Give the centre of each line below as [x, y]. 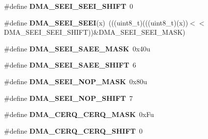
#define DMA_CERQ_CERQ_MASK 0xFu [79, 114]
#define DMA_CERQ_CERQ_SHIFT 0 [73, 130]
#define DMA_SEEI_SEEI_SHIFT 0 [69, 6]
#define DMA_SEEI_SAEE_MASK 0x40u [77, 48]
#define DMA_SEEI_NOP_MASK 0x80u [76, 81]
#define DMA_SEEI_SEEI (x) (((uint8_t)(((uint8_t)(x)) [96, 22]
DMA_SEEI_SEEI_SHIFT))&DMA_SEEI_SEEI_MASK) [95, 32]
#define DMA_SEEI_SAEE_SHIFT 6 [70, 65]
